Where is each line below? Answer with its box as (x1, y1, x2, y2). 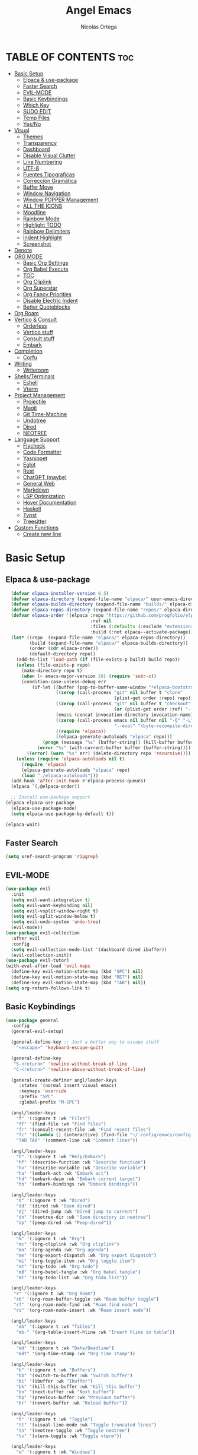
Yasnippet (22, 455, 48, 462)
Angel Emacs (66, 4, 132, 17)
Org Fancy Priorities (22, 290, 72, 297)
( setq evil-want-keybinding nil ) (11, 902, 93, 908)
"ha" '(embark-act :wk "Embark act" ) (16, 1170, 109, 1176)
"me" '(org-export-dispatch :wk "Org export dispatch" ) (16, 1253, 157, 1259)
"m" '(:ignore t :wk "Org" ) (16, 1236, 85, 1242)
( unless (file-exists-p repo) (16, 662, 91, 668)
